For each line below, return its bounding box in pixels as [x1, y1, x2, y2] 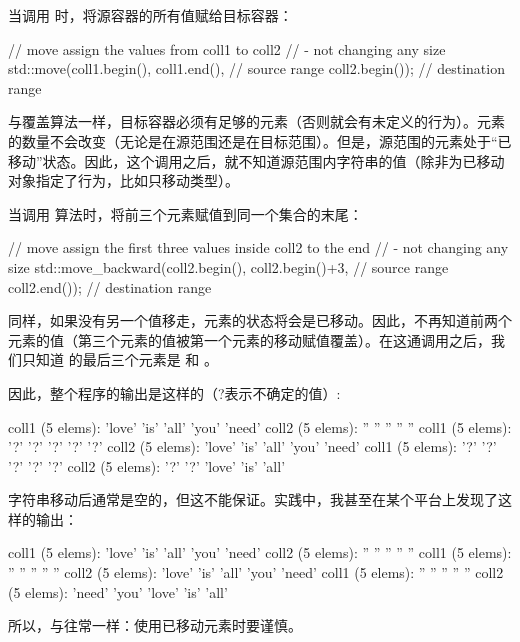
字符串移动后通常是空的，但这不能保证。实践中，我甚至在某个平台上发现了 [8, 489, 498, 510]
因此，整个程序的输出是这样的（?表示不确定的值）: [8, 382, 341, 403]
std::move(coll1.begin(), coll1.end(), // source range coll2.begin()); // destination [8, 58, 505, 79]
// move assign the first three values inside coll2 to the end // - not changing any [8, 237, 509, 258]
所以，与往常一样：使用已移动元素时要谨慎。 [8, 615, 302, 636]
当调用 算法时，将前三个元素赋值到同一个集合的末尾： [8, 203, 363, 224]
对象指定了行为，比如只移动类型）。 [8, 170, 239, 191]
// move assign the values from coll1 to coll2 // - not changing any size [8, 38, 446, 59]
